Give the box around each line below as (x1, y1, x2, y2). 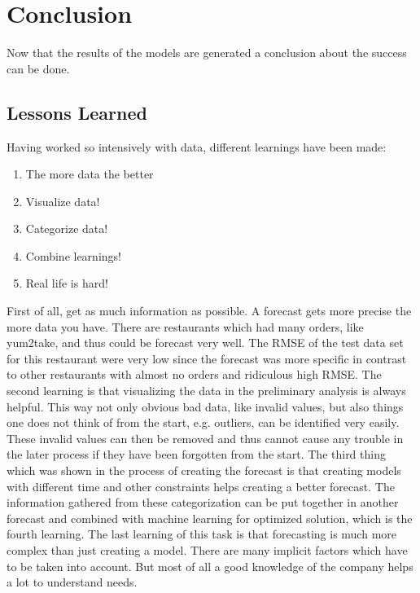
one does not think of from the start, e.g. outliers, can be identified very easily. (7, 414, 400, 431)
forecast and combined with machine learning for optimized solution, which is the (7, 509, 413, 526)
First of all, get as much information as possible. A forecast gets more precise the (7, 302, 412, 319)
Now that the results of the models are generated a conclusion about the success (7, 44, 407, 61)
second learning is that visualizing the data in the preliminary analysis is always (7, 382, 406, 399)
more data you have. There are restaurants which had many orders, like (7, 318, 364, 335)
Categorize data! (25, 220, 108, 237)
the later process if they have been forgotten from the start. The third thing (7, 446, 386, 463)
